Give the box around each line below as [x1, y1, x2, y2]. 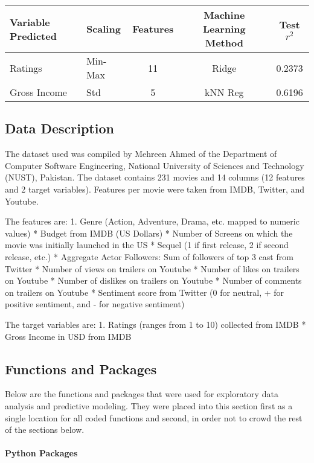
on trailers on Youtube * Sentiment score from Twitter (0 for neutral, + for [5, 286, 284, 298]
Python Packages [5, 447, 78, 459]
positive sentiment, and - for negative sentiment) [5, 298, 185, 310]
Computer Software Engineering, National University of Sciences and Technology [5, 159, 304, 171]
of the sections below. [5, 423, 85, 436]
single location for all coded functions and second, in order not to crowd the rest [5, 411, 303, 424]
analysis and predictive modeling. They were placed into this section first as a [5, 399, 293, 412]
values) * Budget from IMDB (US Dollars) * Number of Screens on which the [5, 226, 293, 239]
